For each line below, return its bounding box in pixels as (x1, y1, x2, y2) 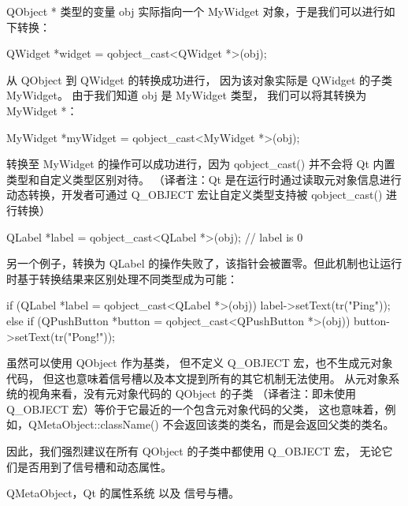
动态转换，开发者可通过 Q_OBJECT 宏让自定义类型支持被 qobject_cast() (6, 186, 383, 203)
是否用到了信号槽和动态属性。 (17, 458, 172, 474)
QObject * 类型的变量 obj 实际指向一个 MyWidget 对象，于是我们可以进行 (6, 3, 384, 19)
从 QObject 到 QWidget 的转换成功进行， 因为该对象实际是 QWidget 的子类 (6, 71, 392, 88)
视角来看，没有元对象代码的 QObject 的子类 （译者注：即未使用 (28, 385, 357, 402)
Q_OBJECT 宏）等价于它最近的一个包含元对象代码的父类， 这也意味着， (6, 400, 385, 417)
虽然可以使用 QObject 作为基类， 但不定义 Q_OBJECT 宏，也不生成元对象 (6, 354, 393, 371)
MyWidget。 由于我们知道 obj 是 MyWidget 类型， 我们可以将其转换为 (6, 87, 367, 103)
